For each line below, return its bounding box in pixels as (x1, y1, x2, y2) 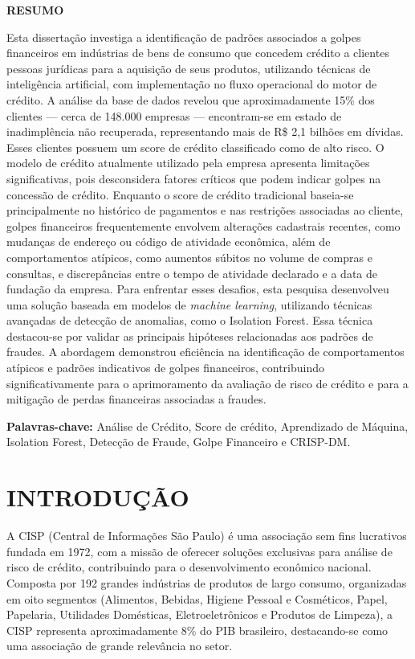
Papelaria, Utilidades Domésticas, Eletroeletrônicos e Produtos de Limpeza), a (6, 606, 393, 623)
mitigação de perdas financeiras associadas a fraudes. (6, 391, 266, 407)
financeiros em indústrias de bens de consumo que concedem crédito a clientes (6, 44, 389, 61)
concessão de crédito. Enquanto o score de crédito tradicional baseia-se (6, 186, 354, 203)
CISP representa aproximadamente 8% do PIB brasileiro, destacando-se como (6, 621, 389, 638)
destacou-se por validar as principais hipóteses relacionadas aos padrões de (6, 327, 373, 344)
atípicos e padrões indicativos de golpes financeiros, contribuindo (6, 359, 325, 376)
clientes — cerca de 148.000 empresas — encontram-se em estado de (6, 107, 342, 124)
